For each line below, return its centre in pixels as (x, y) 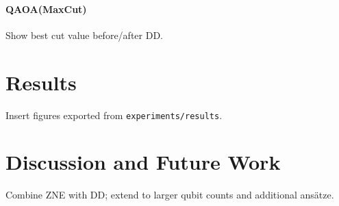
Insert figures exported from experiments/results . (114, 115)
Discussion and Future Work (143, 162)
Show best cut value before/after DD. (84, 35)
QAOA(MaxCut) (46, 9)
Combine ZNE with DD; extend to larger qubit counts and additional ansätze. (170, 195)
